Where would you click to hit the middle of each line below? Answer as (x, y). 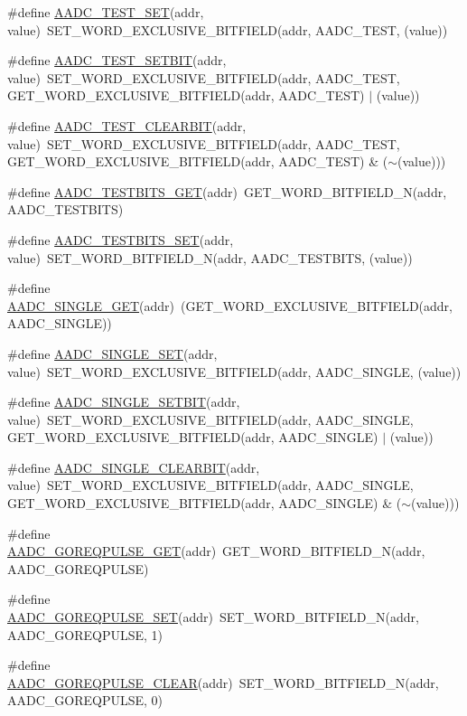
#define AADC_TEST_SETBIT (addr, (117, 60)
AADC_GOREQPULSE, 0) (85, 700)
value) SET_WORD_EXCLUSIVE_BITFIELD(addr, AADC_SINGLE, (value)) (234, 371)
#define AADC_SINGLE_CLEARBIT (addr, (134, 467)
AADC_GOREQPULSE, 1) (85, 634)
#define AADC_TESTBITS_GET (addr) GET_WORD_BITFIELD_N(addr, (227, 191)
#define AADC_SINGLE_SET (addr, (112, 353)
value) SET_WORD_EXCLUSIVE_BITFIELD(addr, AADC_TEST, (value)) (228, 29)
